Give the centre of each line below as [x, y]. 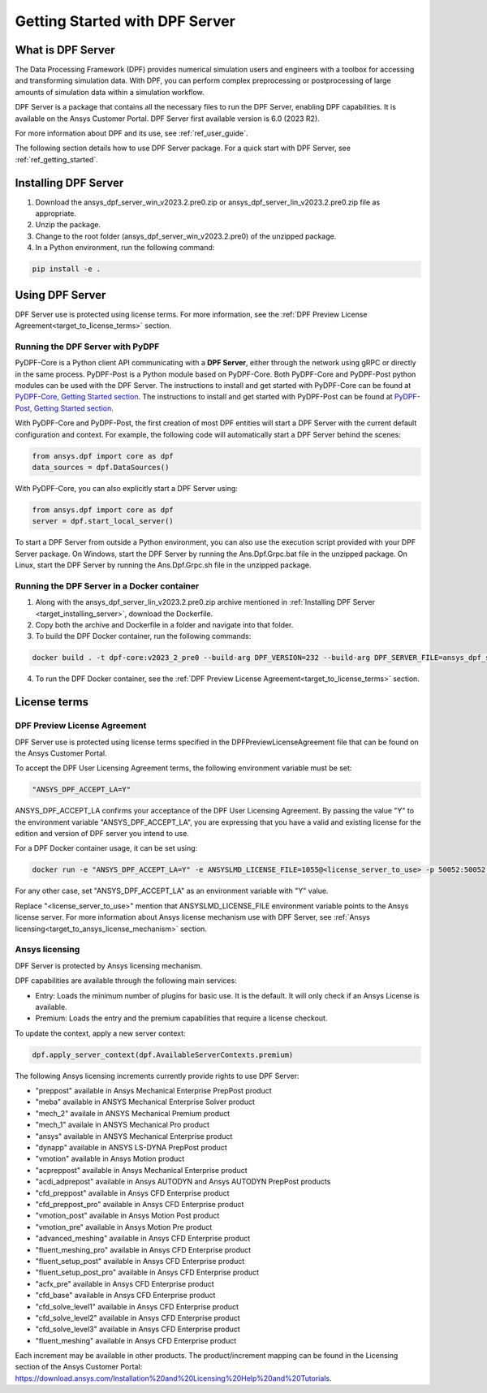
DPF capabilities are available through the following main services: [126, 981]
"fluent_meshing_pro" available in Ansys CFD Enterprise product [143, 1249]
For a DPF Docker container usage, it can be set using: [106, 848]
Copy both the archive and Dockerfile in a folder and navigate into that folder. [164, 625]
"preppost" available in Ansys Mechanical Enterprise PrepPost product [153, 1091]
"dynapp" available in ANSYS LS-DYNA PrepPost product [131, 1148]
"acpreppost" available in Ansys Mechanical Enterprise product [141, 1170]
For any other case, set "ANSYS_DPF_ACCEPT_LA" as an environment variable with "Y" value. [172, 891]
